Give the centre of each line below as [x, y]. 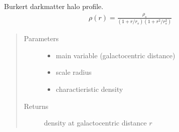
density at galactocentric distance [95, 123]
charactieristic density [89, 89]
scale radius [74, 72]
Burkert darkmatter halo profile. [54, 6]
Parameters [41, 38]
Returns [36, 106]
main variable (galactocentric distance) [116, 55]
